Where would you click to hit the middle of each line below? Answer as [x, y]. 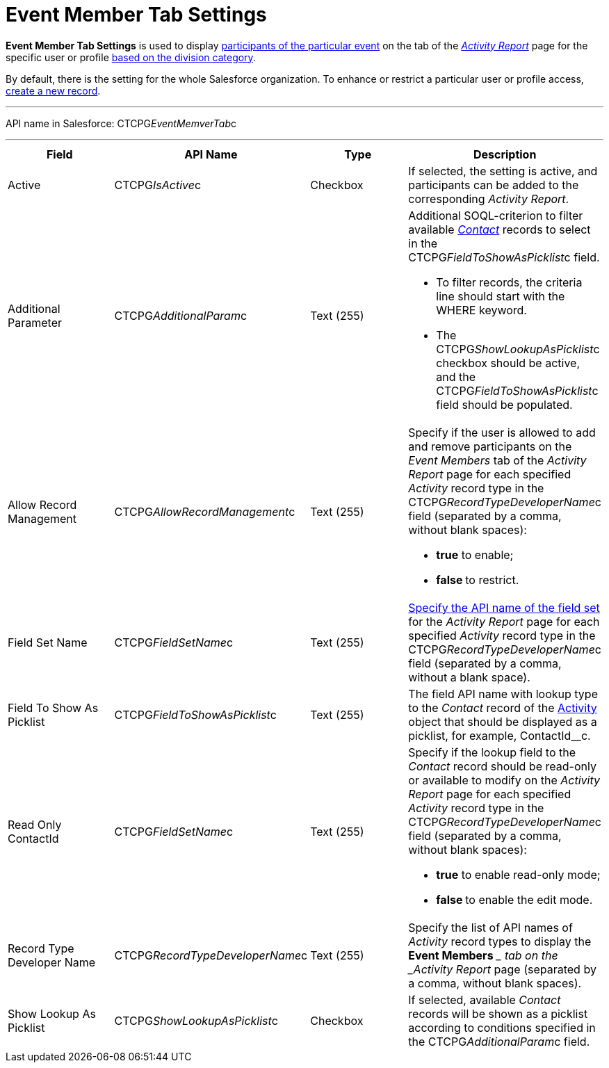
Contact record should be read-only [502, 766]
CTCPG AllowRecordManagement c [205, 511]
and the [456, 377]
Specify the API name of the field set [504, 607]
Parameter [35, 322]
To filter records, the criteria [509, 282]
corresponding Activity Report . [489, 199]
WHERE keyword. [481, 310]
